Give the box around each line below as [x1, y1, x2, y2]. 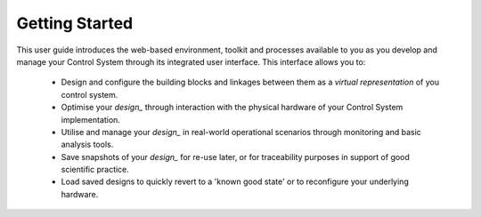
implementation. [61, 114, 120, 125]
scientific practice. [61, 165, 129, 175]
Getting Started [16, 13, 134, 33]
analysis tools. [61, 139, 114, 150]
